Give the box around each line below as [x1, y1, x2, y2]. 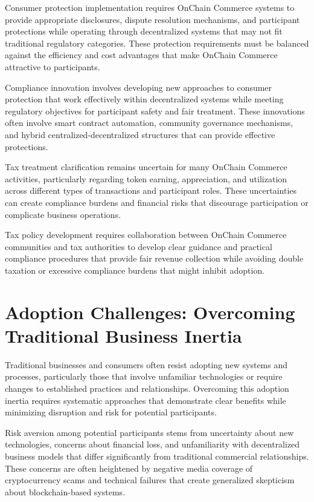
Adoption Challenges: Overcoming [5, 299, 295, 324]
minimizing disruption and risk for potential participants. [5, 406, 217, 418]
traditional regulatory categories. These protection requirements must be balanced [5, 36, 309, 49]
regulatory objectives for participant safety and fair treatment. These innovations [5, 104, 305, 117]
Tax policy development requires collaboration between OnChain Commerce [5, 228, 287, 241]
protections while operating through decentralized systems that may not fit [5, 25, 283, 38]
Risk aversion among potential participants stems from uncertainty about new [5, 426, 294, 438]
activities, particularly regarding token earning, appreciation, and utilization [5, 172, 287, 185]
